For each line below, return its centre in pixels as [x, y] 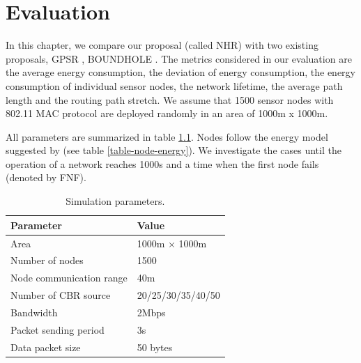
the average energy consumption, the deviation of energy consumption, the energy [180, 72]
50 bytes [155, 347]
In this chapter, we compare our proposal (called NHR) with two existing [162, 45]
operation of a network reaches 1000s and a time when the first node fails [162, 163]
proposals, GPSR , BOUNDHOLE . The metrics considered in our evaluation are [179, 58]
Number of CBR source [61, 295]
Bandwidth [34, 312]
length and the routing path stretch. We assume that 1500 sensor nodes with [170, 99]
